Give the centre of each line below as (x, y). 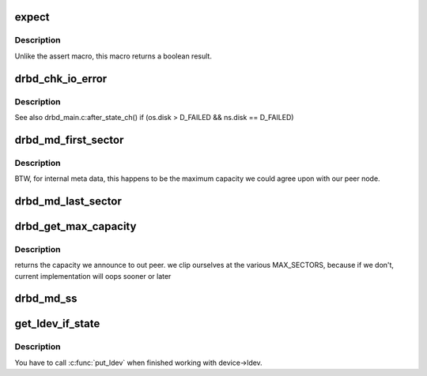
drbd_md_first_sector (69, 139)
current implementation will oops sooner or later (93, 276)
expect (32, 17)
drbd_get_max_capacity (76, 226)
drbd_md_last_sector (68, 201)
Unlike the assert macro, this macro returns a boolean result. (113, 56)
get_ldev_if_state (57, 324)
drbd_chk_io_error (61, 79)
